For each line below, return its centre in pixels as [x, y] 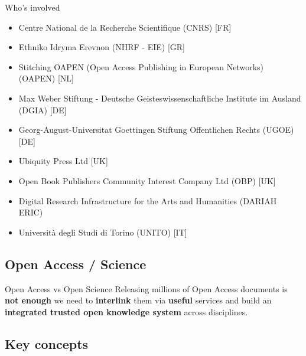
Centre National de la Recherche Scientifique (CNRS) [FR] [125, 27]
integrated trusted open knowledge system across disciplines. [126, 311]
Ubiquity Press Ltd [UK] [63, 161]
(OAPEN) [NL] [46, 78]
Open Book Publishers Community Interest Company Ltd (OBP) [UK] [147, 180]
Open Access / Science [76, 264]
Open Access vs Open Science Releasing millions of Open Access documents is [146, 288]
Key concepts [47, 343]
